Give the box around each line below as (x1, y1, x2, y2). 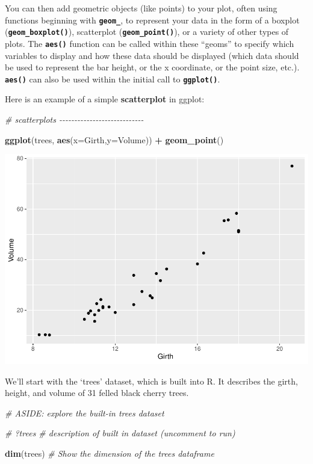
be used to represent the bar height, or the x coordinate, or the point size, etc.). (5, 61, 300, 73)
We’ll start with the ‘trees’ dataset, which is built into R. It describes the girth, (5, 374, 298, 387)
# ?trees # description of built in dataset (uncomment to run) (5, 427, 235, 439)
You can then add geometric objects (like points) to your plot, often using (5, 2, 277, 14)
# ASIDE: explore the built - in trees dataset (5, 406, 164, 419)
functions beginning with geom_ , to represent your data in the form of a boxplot (5, 13, 300, 26)
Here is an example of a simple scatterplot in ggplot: (5, 93, 205, 105)
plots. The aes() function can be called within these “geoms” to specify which (5, 37, 294, 49)
